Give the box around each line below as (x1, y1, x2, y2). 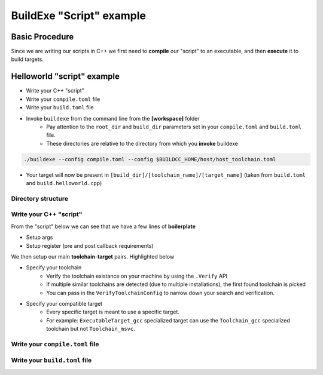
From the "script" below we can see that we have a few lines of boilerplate (11, 223, 196, 230)
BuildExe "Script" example (11, 9, 147, 22)
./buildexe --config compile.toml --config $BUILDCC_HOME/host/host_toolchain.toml (23, 156, 276, 162)
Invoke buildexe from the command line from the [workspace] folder (26, 115, 200, 122)
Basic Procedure (11, 32, 74, 42)
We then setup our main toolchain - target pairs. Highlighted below (11, 253, 175, 260)
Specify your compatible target (26, 300, 103, 307)
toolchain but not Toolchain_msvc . (46, 325, 135, 333)
